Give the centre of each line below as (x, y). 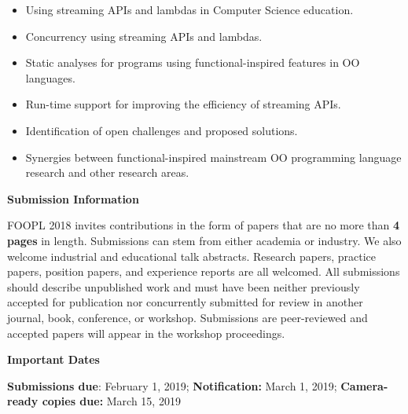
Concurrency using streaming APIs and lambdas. (144, 36)
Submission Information (73, 198)
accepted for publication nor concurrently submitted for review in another (185, 302)
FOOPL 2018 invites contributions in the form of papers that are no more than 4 (204, 225)
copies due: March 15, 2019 (111, 401)
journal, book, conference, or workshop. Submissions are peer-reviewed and (187, 317)
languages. (50, 77)
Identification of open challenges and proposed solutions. (162, 130)
